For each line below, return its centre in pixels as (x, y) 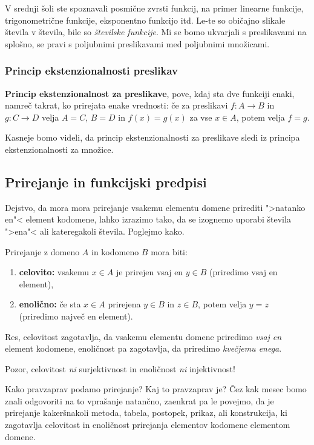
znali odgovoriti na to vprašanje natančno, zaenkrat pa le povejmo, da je (139, 400)
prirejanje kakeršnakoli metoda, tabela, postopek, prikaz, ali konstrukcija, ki (146, 413)
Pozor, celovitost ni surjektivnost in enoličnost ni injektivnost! (120, 368)
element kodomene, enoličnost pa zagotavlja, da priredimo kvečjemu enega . (143, 348)
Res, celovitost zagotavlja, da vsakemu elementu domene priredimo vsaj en (143, 336)
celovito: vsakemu (54, 272)
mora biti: (169, 251)
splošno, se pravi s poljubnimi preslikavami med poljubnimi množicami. (137, 43)
